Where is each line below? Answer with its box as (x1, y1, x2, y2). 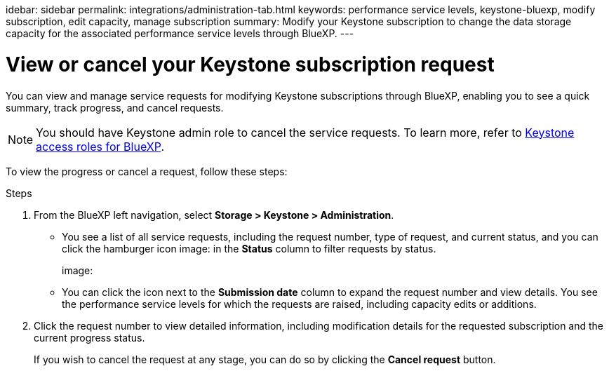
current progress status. (34, 331, 145, 344)
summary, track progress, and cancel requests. (6, 101, 224, 114)
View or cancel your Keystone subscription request (6, 52, 495, 76)
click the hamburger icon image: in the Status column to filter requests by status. (62, 242, 436, 255)
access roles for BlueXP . (36, 139, 164, 154)
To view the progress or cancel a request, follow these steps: (6, 165, 288, 177)
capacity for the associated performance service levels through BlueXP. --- (6, 27, 354, 39)
